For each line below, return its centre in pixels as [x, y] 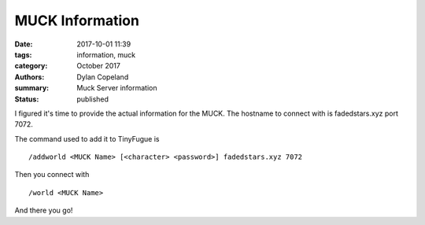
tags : [23, 54]
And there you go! [44, 210]
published [93, 99]
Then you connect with [52, 175]
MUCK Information [77, 20]
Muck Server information [117, 88]
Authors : [30, 77]
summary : [32, 88]
